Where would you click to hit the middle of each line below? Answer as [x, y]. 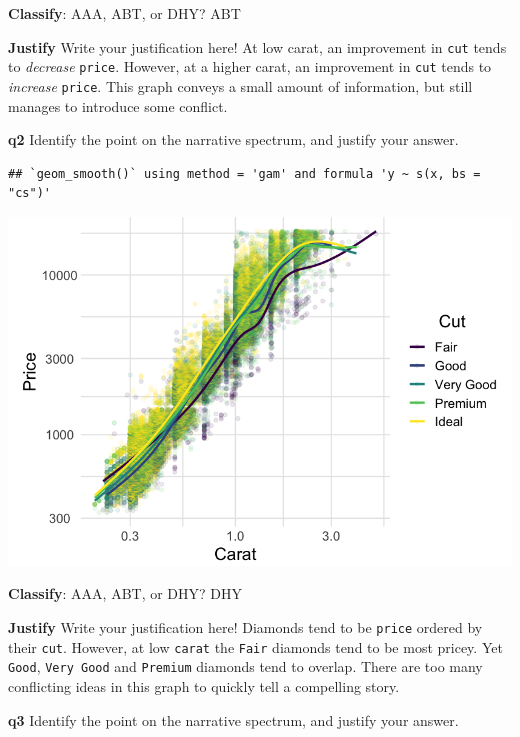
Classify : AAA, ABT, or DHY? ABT [124, 13]
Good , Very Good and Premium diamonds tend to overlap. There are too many [245, 666]
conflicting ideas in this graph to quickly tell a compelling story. [204, 686]
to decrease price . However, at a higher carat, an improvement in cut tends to [250, 66]
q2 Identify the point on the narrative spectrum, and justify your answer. [233, 139]
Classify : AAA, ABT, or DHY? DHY [125, 593]
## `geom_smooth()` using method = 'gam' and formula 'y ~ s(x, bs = [244, 173]
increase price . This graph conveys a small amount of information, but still [240, 85]
